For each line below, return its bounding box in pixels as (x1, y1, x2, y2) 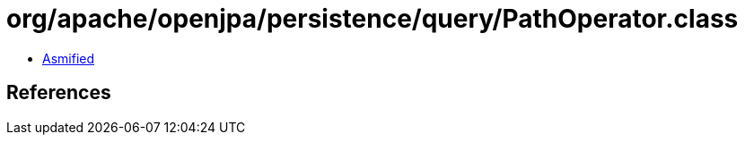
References (6, 81, 111, 104)
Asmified (42, 50, 95, 66)
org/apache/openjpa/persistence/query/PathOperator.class (6, 4, 739, 34)
